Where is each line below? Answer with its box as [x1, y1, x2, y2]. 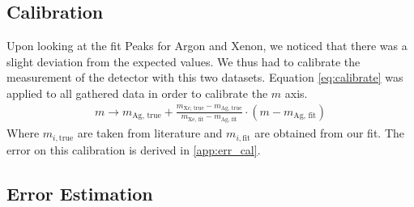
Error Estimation [6, 180, 153, 205]
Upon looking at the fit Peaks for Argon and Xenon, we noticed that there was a [6, 37, 408, 54]
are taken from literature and [77, 125, 223, 142]
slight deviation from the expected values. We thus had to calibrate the [6, 53, 361, 70]
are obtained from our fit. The [254, 125, 405, 142]
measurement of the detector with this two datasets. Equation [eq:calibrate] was [6, 69, 403, 86]
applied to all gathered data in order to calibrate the [6, 84, 268, 101]
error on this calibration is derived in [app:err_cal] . [6, 141, 261, 158]
